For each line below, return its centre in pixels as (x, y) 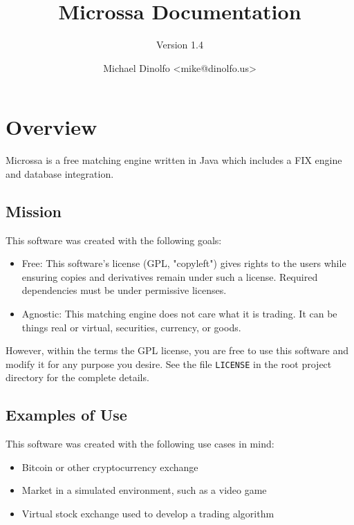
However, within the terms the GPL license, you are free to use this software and (177, 350)
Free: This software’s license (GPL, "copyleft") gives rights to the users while (184, 263)
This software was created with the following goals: (114, 240)
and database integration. (60, 173)
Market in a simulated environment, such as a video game (144, 490)
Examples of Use (66, 415)
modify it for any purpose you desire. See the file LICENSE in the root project (169, 363)
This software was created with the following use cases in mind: (140, 444)
